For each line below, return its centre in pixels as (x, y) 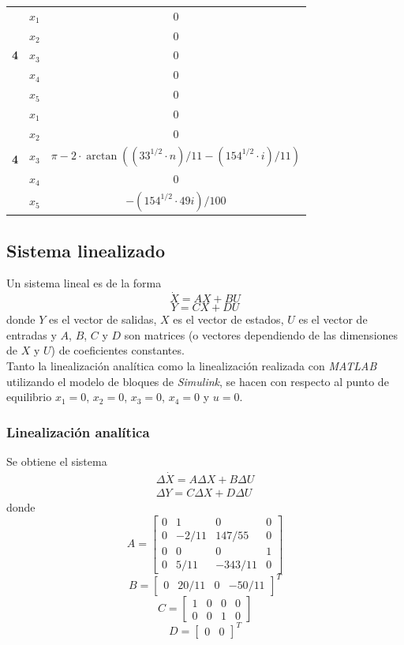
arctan (102, 156)
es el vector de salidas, (103, 319)
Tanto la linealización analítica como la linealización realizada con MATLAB (192, 366)
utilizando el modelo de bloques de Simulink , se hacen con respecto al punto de (198, 381)
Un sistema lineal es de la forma (84, 283)
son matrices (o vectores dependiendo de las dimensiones (261, 334)
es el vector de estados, (228, 319)
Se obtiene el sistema (57, 461)
